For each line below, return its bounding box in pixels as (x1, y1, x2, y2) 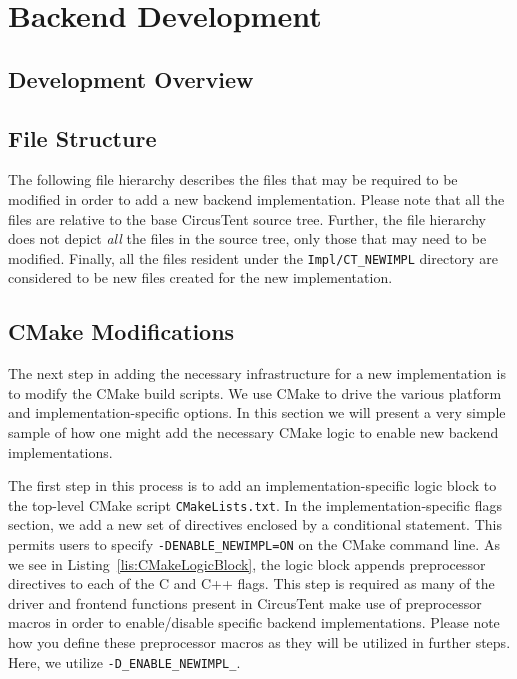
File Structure (8, 122, 157, 153)
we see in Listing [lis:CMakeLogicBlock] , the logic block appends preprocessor (8, 553, 486, 574)
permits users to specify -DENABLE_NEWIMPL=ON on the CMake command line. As (8, 534, 500, 554)
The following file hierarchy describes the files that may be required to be (8, 169, 458, 190)
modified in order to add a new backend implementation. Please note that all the (8, 188, 505, 209)
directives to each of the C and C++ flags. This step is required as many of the (8, 573, 495, 594)
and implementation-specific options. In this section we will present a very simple (8, 402, 506, 423)
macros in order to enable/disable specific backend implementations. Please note (8, 612, 500, 633)
